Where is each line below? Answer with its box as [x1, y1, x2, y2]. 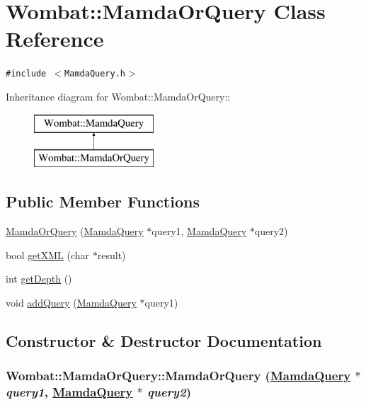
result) [97, 247, 126, 262]
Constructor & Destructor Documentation [6, 329, 322, 351]
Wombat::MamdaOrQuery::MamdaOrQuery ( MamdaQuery [6, 367, 351, 384]
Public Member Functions [6, 190, 200, 212]
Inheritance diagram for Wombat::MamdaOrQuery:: [6, 89, 231, 103]
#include [6, 69, 47, 79]
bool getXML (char [6, 247, 90, 262]
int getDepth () [6, 271, 72, 286]
